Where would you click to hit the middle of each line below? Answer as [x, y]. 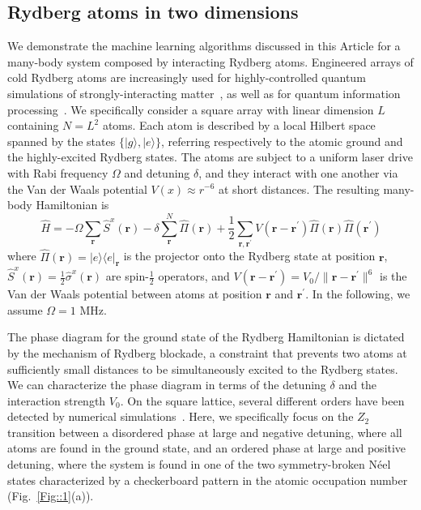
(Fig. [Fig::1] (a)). [51, 496]
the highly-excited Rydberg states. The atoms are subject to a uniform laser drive [210, 157]
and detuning [157, 172]
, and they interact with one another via [298, 172]
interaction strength [57, 400]
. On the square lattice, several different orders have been [262, 400]
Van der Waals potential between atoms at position [135, 294]
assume [25, 309]
